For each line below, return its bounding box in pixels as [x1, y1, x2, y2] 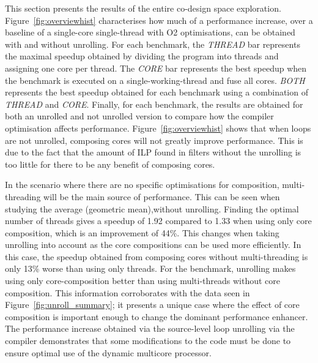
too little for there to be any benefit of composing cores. [5, 157, 215, 170]
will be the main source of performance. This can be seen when [43, 190, 280, 203]
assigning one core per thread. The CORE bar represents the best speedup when [5, 61, 307, 74]
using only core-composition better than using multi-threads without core [5, 274, 281, 287]
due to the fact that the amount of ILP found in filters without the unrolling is [5, 146, 301, 159]
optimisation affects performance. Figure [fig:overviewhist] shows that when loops [5, 121, 311, 134]
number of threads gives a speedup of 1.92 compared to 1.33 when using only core [5, 214, 312, 227]
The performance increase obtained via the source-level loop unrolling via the [5, 322, 295, 335]
